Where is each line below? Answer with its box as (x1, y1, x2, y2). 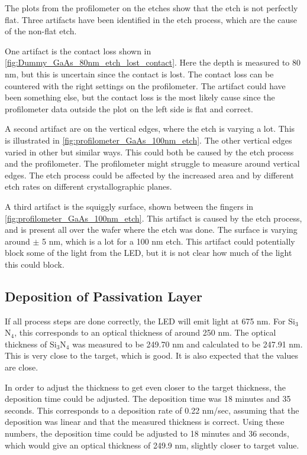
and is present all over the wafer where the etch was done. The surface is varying (5, 223, 298, 236)
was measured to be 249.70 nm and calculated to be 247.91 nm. (72, 337, 303, 350)
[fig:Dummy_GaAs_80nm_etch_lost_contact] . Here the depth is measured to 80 (5, 56, 300, 69)
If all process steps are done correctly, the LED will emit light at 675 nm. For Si (5, 314, 295, 327)
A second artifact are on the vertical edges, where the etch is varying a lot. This (5, 122, 295, 135)
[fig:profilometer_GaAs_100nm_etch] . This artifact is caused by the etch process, (5, 212, 302, 224)
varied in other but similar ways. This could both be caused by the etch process (5, 145, 294, 158)
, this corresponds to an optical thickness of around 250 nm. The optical (14, 326, 276, 339)
